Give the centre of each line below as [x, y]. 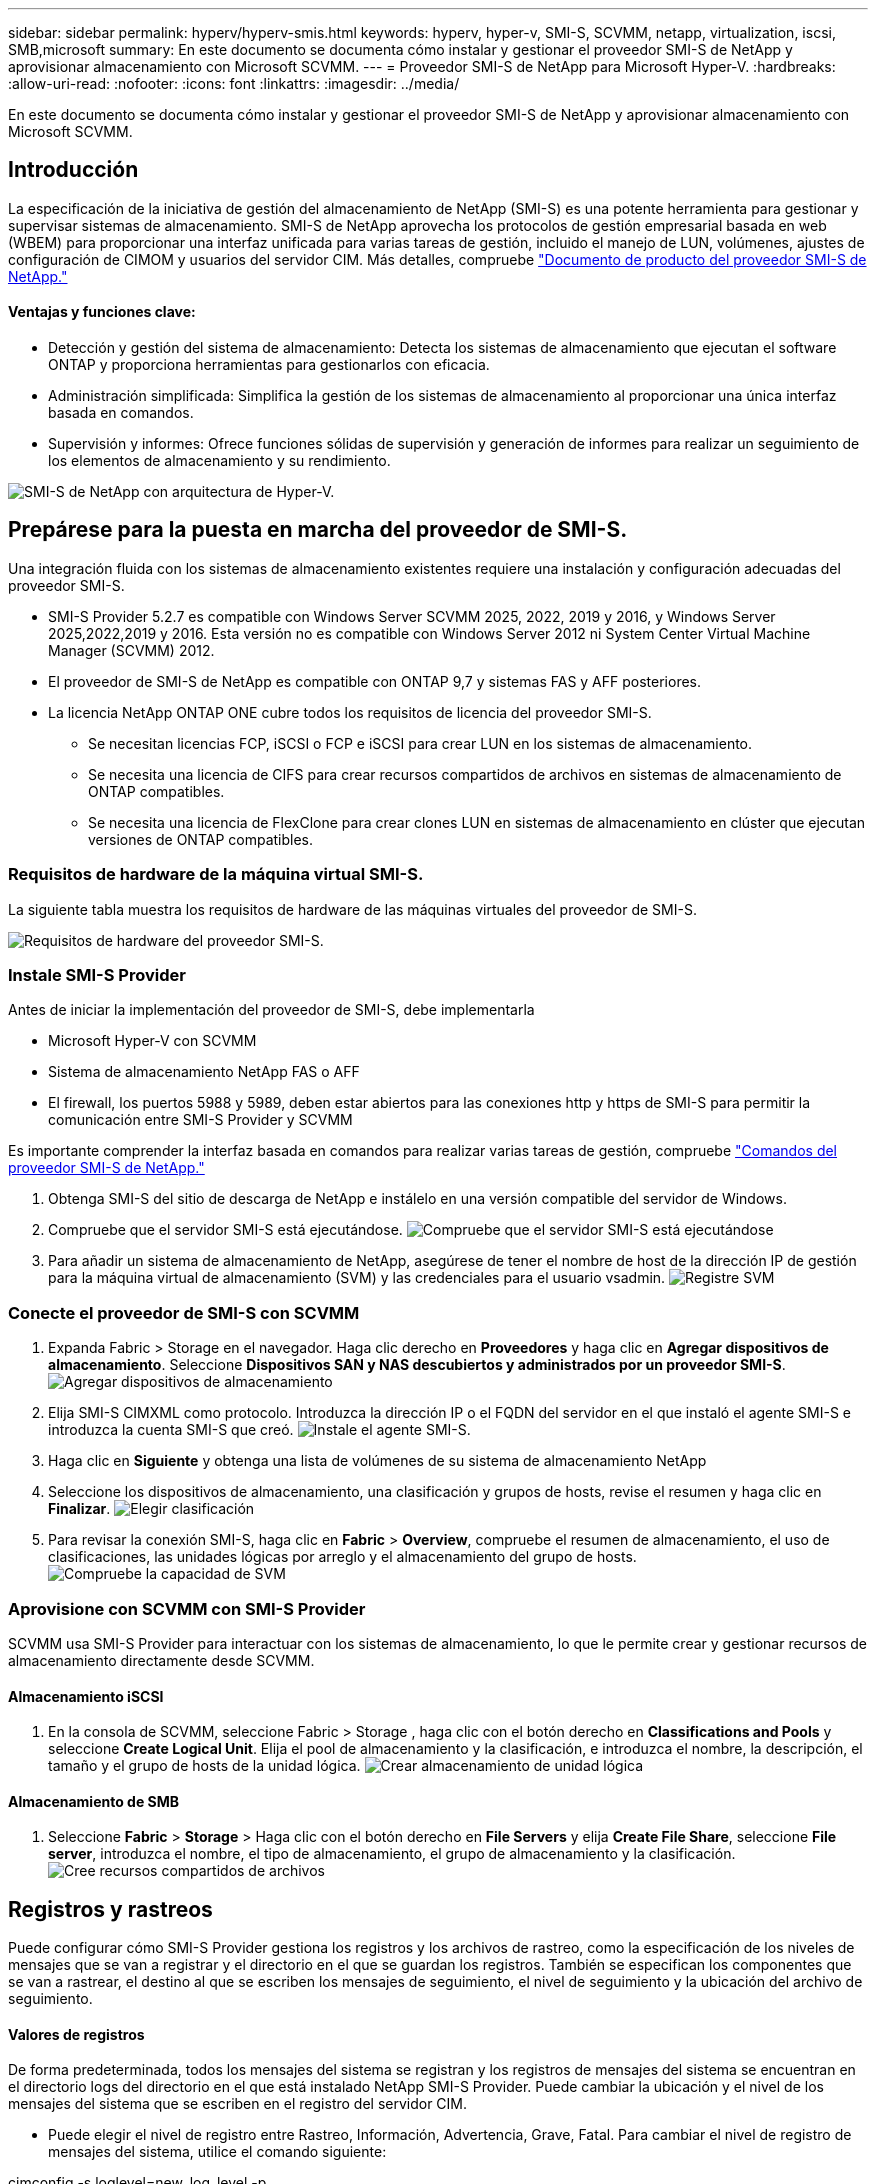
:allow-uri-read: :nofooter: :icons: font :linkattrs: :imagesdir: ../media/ [234, 83]
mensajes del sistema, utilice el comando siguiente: [217, 2152]
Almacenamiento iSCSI [86, 1696]
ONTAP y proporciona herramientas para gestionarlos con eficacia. [269, 365]
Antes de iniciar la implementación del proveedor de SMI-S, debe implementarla [271, 1010]
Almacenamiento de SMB [94, 1801]
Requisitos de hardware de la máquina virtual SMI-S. [216, 874]
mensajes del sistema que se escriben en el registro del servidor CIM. [238, 2104]
